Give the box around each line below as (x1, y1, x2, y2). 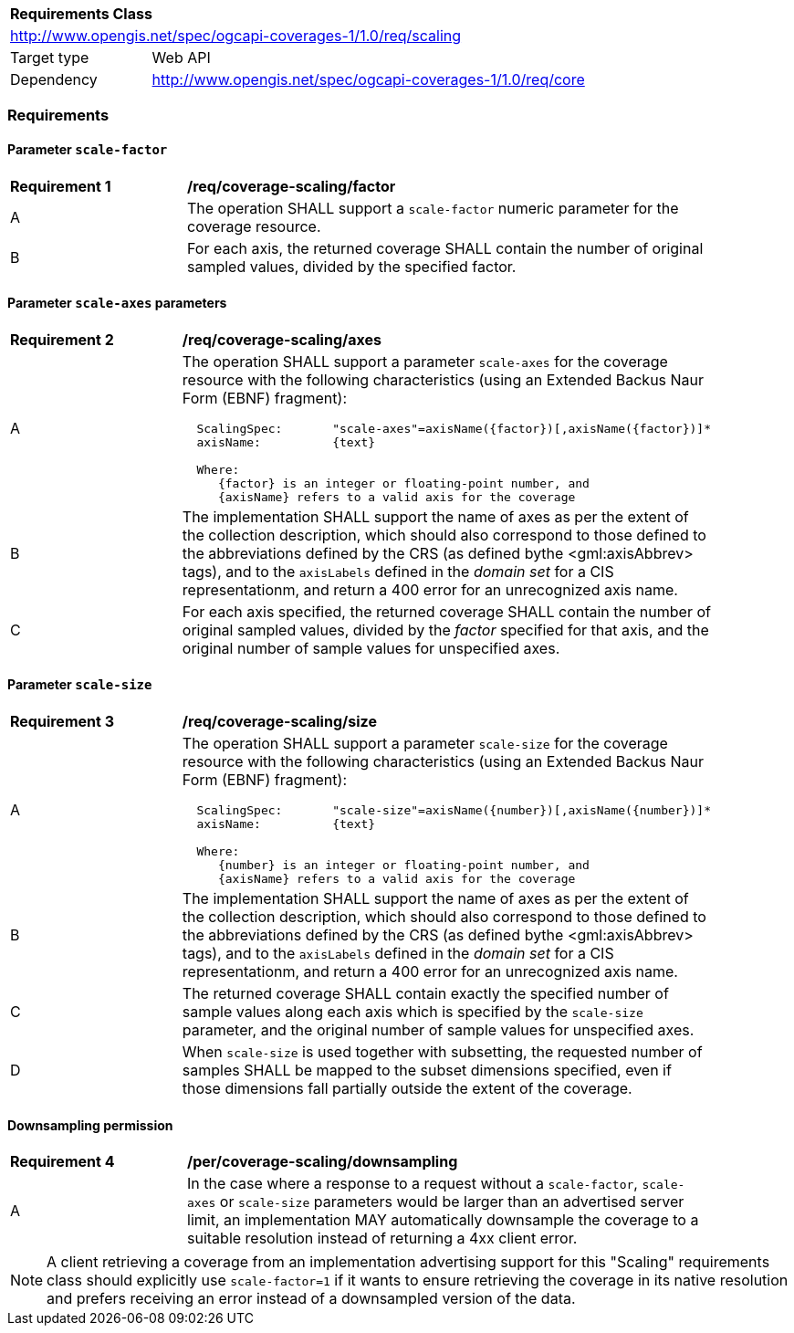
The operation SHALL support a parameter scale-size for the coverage (182, 734, 668, 753)
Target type (10, 48, 89, 67)
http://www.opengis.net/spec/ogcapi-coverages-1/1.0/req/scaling (10, 26, 462, 45)
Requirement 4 (10, 1152, 115, 1171)
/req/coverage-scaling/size (182, 712, 377, 731)
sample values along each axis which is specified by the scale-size (182, 1002, 643, 1022)
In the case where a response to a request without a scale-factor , (187, 1174, 638, 1193)
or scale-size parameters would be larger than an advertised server (219, 1192, 684, 1212)
